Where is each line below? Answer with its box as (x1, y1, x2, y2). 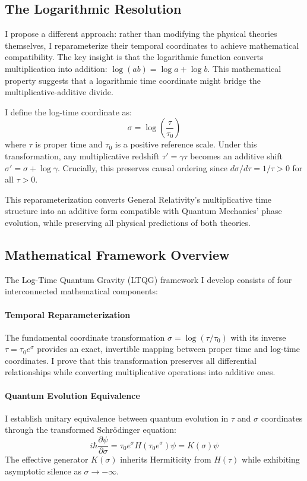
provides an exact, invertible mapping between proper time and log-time (37, 342, 300, 355)
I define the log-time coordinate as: (5, 105, 132, 118)
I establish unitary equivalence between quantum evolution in (5, 411, 229, 424)
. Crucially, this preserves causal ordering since (58, 161, 228, 174)
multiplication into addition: (5, 62, 107, 74)
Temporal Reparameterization (5, 308, 131, 320)
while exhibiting (242, 453, 300, 466)
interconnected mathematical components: (5, 285, 158, 297)
